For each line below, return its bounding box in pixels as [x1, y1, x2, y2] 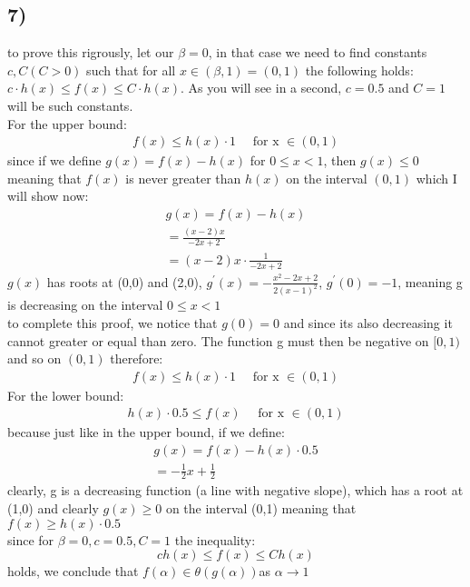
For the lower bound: [7, 385, 124, 404]
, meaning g [397, 272, 463, 291]
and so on [7, 349, 62, 368]
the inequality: [174, 530, 256, 549]
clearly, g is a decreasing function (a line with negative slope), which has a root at [7, 481, 464, 500]
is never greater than [125, 168, 241, 187]
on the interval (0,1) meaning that [165, 499, 357, 518]
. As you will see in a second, [181, 78, 342, 97]
